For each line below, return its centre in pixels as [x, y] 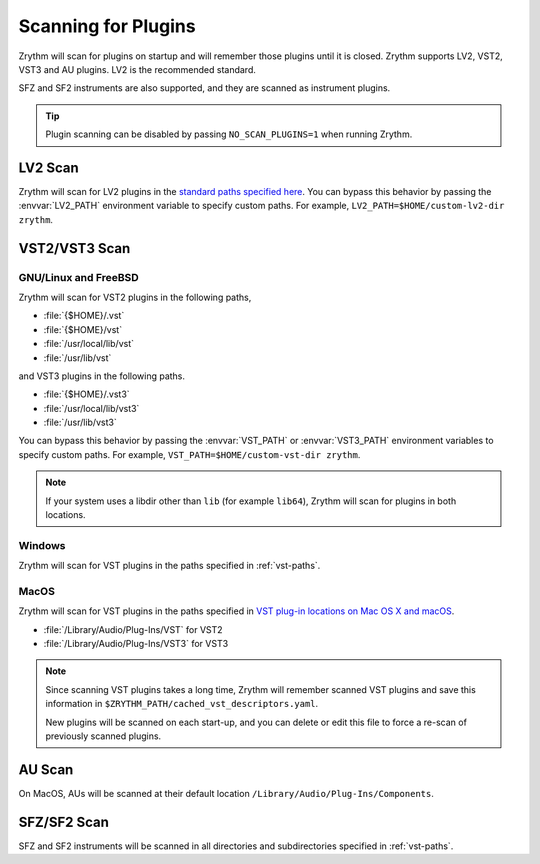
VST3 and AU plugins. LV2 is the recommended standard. [137, 69]
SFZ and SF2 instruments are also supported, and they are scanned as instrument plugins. [204, 88]
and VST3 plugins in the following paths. [101, 376]
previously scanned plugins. [103, 736]
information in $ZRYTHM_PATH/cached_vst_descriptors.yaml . [182, 704]
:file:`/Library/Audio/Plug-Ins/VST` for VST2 [133, 629]
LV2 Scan [48, 167]
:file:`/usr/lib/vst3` [80, 422]
